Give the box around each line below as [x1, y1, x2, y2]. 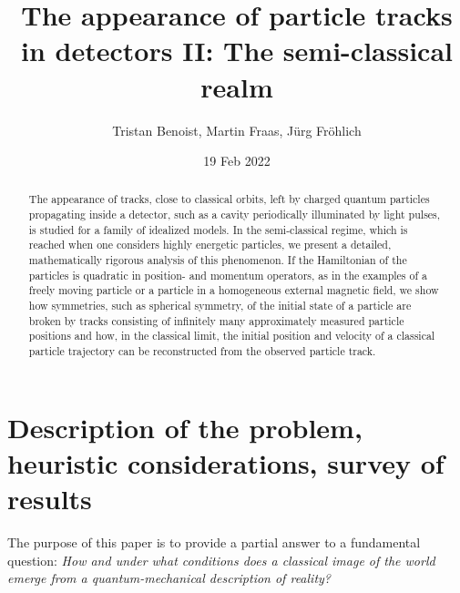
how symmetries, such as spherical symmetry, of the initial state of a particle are [28, 298, 412, 313]
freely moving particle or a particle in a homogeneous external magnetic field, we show [28, 282, 439, 298]
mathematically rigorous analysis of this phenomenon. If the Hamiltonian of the [28, 252, 407, 268]
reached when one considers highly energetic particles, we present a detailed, [28, 237, 392, 252]
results [7, 480, 92, 517]
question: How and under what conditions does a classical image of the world [7, 550, 435, 569]
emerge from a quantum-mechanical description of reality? [7, 568, 331, 588]
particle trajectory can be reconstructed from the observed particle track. [28, 343, 376, 359]
